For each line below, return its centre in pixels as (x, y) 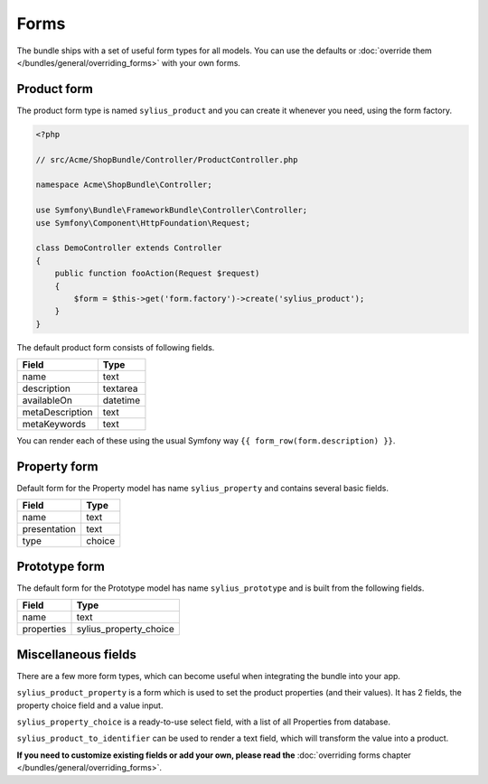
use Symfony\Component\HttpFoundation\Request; (143, 223)
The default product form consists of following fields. (116, 347)
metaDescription (57, 413)
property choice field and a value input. (90, 705)
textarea (120, 388)
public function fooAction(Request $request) (157, 274)
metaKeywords (54, 425)
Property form (57, 467)
